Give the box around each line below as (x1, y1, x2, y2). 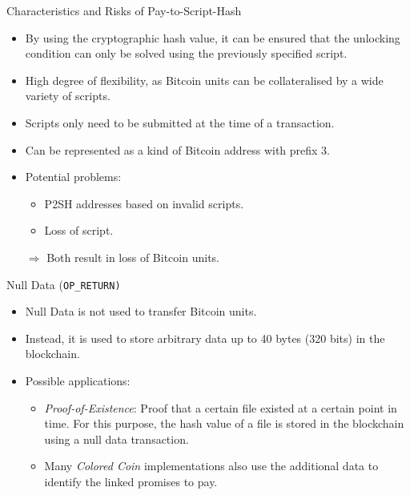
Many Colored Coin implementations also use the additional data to (44, 457, 379, 474)
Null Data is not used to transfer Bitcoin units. (25, 303, 257, 320)
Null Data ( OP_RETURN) (6, 276, 121, 292)
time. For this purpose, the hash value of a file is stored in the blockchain (44, 415, 404, 432)
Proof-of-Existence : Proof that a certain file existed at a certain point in (44, 399, 397, 416)
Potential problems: (25, 168, 122, 185)
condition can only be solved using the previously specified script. (25, 45, 348, 62)
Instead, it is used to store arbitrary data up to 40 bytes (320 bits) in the (25, 329, 385, 346)
